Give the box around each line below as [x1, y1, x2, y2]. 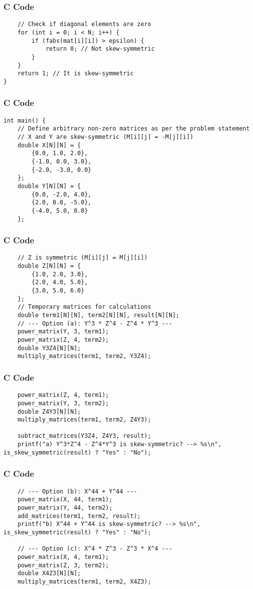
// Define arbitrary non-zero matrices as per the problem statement [17, 125, 250, 132]
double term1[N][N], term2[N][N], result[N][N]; [17, 312, 179, 319]
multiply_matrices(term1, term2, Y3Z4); [17, 353, 151, 360]
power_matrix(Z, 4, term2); [17, 336, 109, 343]
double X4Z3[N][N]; [17, 570, 81, 577]
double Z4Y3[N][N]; [17, 408, 81, 415]
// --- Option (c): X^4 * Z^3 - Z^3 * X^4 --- [17, 545, 172, 553]
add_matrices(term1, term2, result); [17, 512, 141, 520]
